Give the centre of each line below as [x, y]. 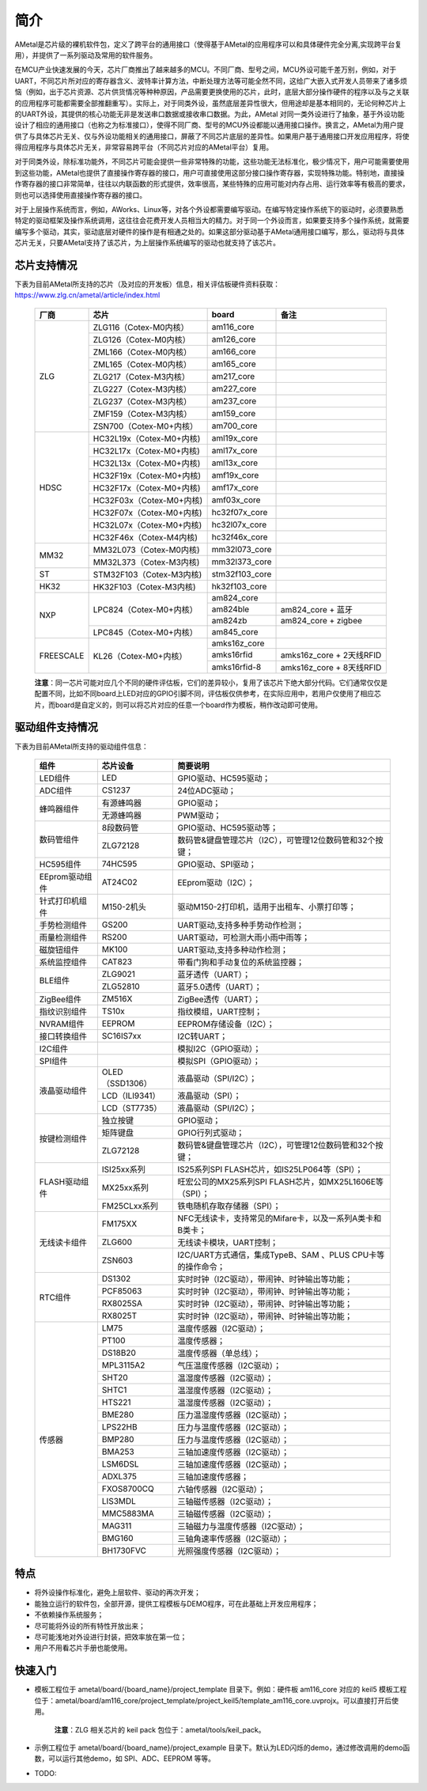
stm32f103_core [242, 574]
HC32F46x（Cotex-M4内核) [145, 537]
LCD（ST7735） [132, 1108]
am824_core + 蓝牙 [317, 609]
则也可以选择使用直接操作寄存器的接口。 [80, 195]
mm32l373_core [242, 562]
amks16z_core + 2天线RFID [331, 655]
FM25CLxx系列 [130, 1206]
